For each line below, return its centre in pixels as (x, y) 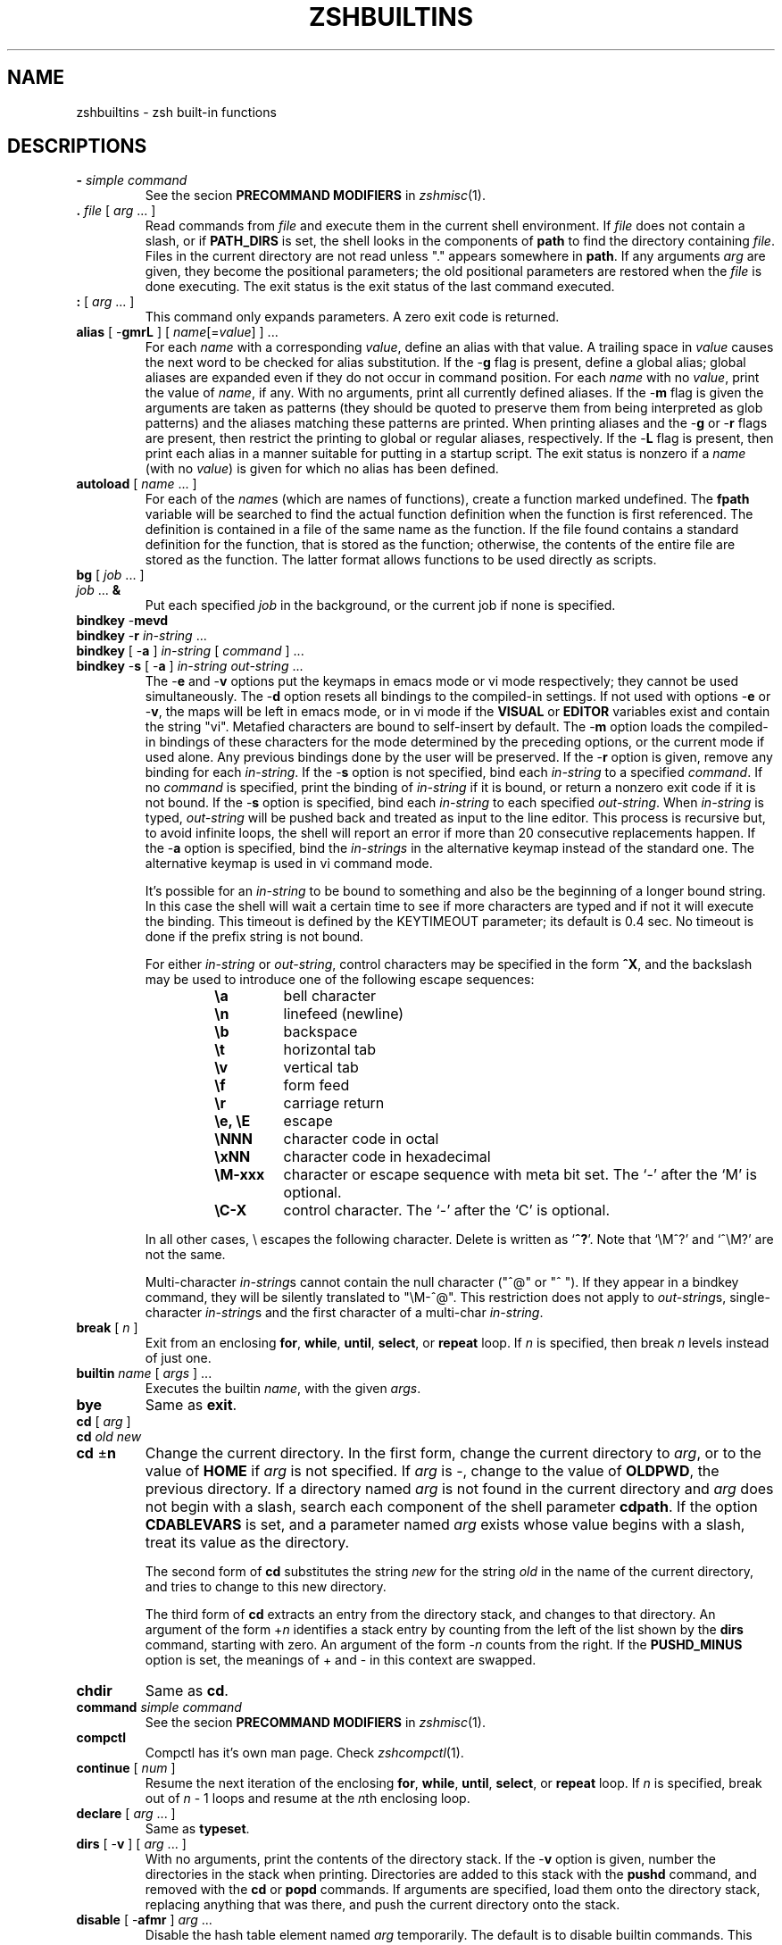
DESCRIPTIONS (77, 146)
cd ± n (96, 1453)
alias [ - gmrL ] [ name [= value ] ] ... (177, 332)
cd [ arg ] (104, 1422)
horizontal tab (330, 1050)
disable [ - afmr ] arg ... (144, 1920)
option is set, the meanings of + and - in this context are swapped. (341, 1660)
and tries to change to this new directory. (266, 1587)
